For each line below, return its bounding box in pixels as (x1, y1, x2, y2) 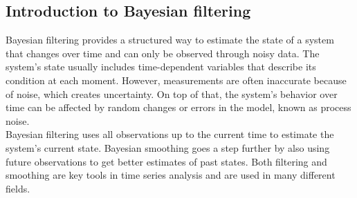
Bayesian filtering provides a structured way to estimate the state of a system (6, 32, 334, 47)
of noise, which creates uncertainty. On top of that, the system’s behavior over (6, 86, 338, 101)
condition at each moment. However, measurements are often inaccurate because (6, 72, 347, 87)
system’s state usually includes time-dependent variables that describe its (6, 59, 316, 74)
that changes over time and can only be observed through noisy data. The (6, 46, 320, 60)
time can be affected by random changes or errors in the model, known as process (6, 100, 351, 115)
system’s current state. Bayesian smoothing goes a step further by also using (6, 140, 330, 155)
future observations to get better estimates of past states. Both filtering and (6, 154, 327, 168)
